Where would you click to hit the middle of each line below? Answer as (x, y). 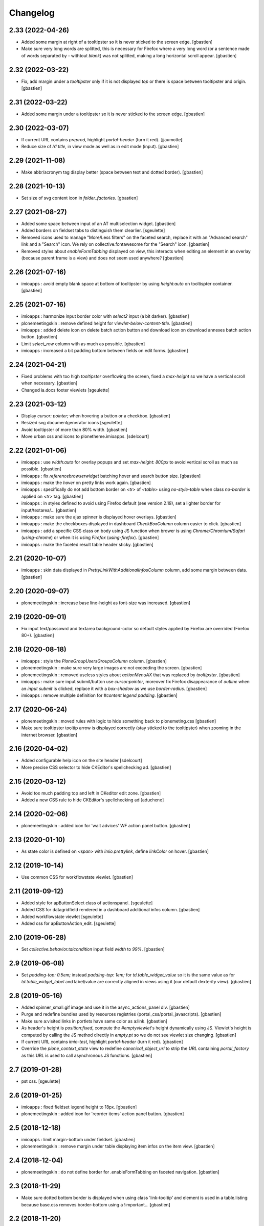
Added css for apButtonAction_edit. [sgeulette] (68, 923)
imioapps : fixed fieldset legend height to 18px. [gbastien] (79, 1107)
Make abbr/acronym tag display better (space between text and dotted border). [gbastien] (112, 172)
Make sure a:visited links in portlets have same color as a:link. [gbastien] (94, 1021)
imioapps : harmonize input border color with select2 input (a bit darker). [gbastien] (105, 316)
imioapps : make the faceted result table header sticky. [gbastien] (87, 544)
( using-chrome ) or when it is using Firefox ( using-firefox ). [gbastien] (90, 537)
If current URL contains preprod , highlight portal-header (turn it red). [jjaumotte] (102, 139)
